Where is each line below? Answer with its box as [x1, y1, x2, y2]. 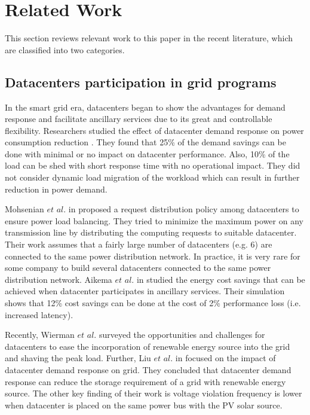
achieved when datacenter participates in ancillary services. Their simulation [5, 285, 285, 297]
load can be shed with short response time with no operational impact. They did [5, 159, 300, 172]
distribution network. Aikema [5, 273, 112, 285]
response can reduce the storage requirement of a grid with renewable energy [5, 375, 286, 387]
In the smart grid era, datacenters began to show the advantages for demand [5, 100, 286, 113]
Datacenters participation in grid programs [5, 72, 277, 91]
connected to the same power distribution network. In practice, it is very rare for [5, 249, 300, 262]
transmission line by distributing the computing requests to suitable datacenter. [5, 226, 297, 239]
